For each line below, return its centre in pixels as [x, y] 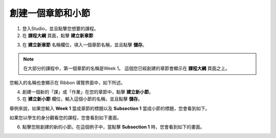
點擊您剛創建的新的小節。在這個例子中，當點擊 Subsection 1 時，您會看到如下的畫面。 [113, 127]
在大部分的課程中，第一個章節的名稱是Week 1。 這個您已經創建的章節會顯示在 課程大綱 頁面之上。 [126, 68]
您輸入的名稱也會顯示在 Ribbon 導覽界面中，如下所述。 [67, 82]
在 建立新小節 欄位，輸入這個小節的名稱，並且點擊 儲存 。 [82, 99]
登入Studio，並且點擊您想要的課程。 [61, 29]
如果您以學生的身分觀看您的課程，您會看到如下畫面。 [65, 118]
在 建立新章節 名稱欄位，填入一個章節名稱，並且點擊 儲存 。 [85, 45]
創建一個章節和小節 [50, 13]
